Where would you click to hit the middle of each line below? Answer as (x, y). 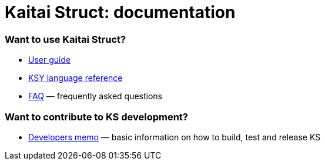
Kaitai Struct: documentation (120, 12)
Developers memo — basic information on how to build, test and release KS (175, 137)
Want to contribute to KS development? (97, 117)
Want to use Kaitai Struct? (66, 39)
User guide (50, 60)
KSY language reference (76, 78)
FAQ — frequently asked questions (95, 96)
